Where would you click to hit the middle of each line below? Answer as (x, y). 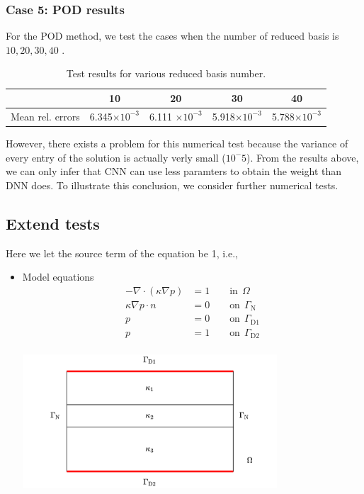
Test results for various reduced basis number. (166, 73)
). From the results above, (303, 157)
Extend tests (53, 223)
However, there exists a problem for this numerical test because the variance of (177, 143)
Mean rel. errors (45, 116)
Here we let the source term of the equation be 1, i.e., (122, 253)
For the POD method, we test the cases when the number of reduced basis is (172, 36)
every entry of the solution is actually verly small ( (116, 157)
